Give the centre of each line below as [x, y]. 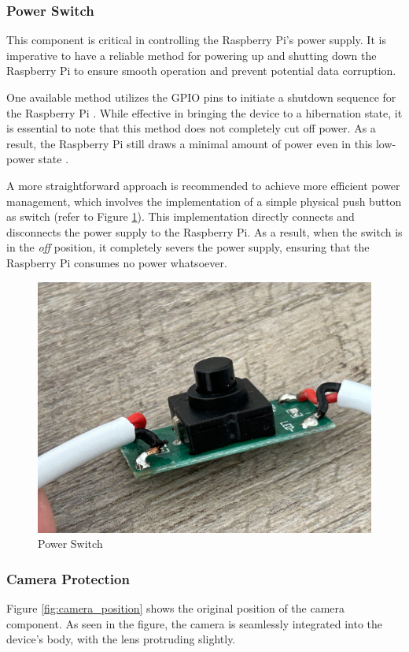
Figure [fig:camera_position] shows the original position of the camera [176, 607]
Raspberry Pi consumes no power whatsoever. [117, 262]
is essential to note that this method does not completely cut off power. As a [191, 128]
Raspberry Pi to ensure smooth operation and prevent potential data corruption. [201, 71]
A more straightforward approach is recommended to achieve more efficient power [203, 185]
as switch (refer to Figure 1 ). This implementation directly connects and [181, 216]
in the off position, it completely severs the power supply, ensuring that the [188, 247]
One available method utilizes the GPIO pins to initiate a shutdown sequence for [201, 97]
